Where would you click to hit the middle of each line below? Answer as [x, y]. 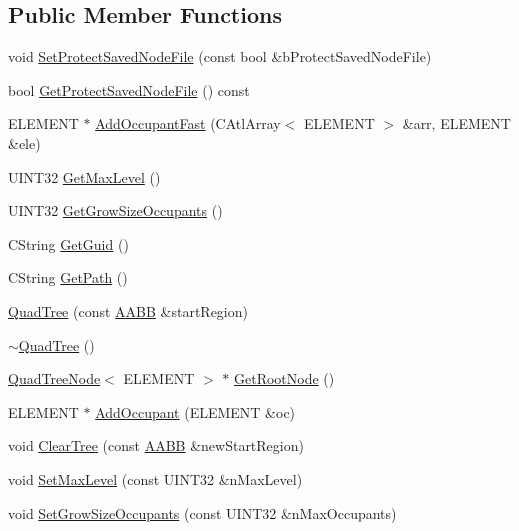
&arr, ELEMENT [456, 123]
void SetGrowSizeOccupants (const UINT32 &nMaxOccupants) [202, 512]
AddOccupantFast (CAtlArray [188, 123]
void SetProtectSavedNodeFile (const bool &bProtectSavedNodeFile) [220, 56]
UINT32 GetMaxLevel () [84, 176]
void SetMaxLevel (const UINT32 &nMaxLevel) [155, 478]
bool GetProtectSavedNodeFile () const [129, 89]
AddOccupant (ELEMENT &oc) [195, 411]
